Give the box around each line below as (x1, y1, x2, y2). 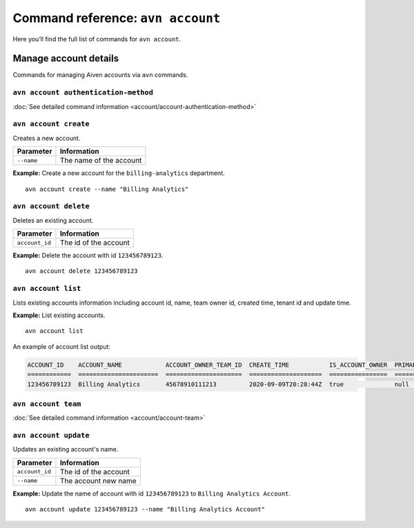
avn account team (12, 399, 81, 408)
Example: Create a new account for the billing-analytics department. (12, 169, 225, 177)
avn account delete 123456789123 (25, 267, 138, 275)
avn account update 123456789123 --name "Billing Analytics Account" (25, 505, 266, 514)
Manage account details (12, 52, 119, 65)
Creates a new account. (12, 134, 81, 142)
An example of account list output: (12, 342, 110, 351)
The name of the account (59, 156, 142, 165)
